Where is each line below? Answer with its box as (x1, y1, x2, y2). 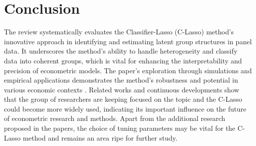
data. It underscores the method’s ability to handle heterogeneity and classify (4, 46, 238, 56)
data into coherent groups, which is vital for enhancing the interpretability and (4, 55, 242, 65)
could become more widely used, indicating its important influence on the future (4, 103, 247, 114)
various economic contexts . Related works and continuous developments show (4, 84, 239, 94)
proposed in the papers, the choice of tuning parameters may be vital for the (4, 123, 235, 133)
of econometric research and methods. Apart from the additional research (4, 113, 225, 123)
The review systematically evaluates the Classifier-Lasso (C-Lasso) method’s (4, 27, 234, 37)
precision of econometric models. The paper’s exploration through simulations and (4, 65, 252, 75)
